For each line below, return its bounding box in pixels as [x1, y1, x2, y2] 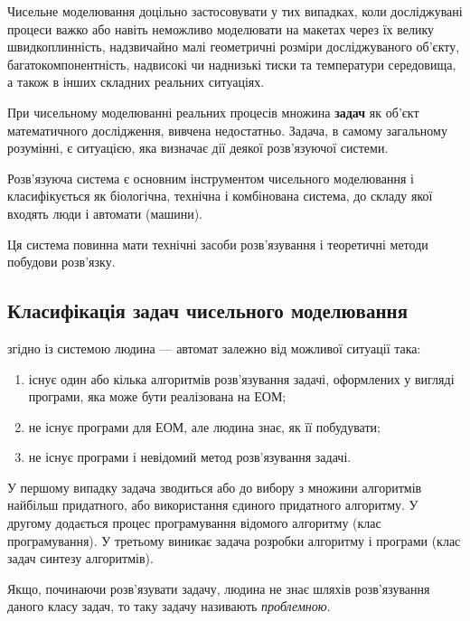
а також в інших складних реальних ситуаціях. [7, 72, 265, 91]
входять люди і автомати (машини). [7, 203, 203, 222]
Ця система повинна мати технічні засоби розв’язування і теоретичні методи [7, 234, 428, 253]
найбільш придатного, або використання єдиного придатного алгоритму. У [7, 495, 418, 514]
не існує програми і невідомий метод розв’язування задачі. [28, 447, 352, 466]
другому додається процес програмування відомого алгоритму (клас [7, 513, 381, 532]
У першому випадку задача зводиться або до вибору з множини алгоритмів [7, 477, 422, 496]
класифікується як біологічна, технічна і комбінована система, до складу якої [7, 186, 433, 205]
